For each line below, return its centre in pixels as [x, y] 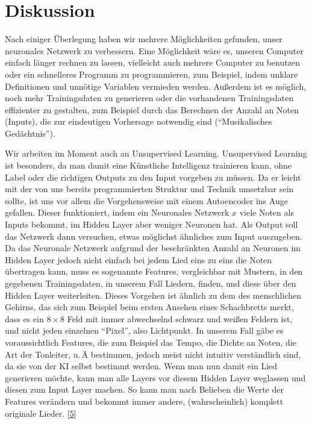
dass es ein [24, 318]
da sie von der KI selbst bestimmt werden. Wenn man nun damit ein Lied [141, 366]
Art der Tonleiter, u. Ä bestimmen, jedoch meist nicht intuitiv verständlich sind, [153, 354]
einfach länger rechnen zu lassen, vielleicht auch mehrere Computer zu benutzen [152, 62]
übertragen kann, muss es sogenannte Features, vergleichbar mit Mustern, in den [154, 271]
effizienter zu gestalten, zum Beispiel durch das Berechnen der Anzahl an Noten [152, 109]
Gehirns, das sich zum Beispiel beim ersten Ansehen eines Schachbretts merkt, [150, 307]
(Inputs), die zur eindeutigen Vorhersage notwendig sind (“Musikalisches [139, 121]
